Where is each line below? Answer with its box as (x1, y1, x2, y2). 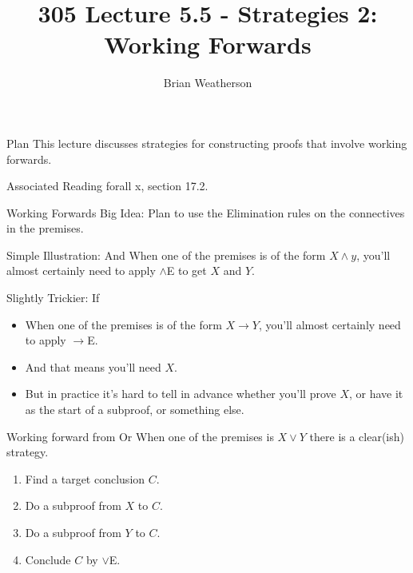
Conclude (25, 551, 71, 567)
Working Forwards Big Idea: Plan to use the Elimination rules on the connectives (6, 204, 405, 221)
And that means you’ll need (25, 358, 161, 375)
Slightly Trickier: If (6, 289, 100, 306)
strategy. (6, 444, 49, 460)
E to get (166, 262, 207, 279)
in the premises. (6, 220, 84, 237)
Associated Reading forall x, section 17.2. (6, 177, 208, 194)
